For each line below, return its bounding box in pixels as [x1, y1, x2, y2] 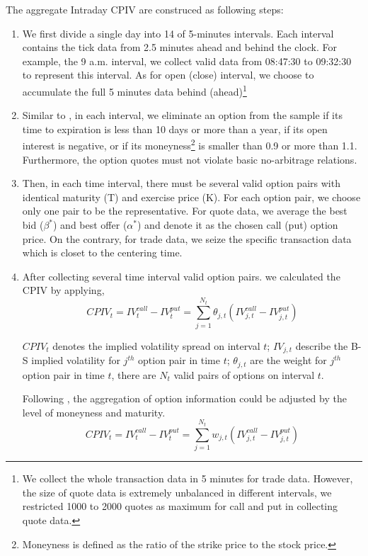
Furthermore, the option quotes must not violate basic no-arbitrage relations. [22, 152, 357, 166]
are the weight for [250, 353, 327, 368]
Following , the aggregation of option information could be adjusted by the [22, 391, 347, 406]
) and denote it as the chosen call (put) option [137, 217, 338, 232]
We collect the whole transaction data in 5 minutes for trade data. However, [22, 471, 353, 486]
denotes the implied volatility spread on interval [52, 338, 260, 353]
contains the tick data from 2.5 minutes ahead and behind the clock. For [22, 40, 337, 55]
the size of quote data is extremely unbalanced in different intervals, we [22, 484, 332, 499]
